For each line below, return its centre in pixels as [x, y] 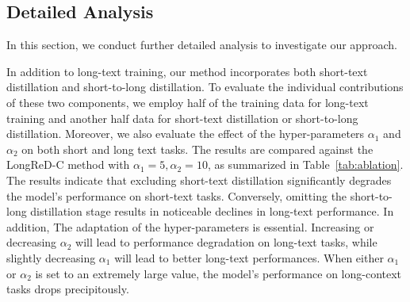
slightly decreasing [51, 257]
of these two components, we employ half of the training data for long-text [188, 102]
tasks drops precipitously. [68, 289]
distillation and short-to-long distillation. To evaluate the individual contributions [205, 87]
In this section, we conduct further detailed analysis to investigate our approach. [202, 45]
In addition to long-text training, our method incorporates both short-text [187, 71]
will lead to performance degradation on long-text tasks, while [226, 242]
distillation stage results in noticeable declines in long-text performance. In [212, 211]
